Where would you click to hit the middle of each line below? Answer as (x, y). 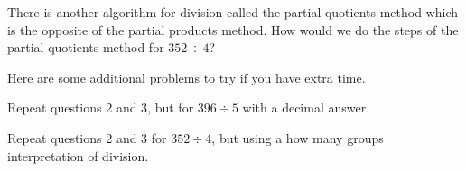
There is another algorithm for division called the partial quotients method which (233, 12)
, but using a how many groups (298, 137)
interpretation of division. (78, 155)
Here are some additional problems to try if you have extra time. (186, 77)
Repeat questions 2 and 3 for (87, 137)
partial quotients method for (86, 47)
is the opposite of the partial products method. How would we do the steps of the (233, 29)
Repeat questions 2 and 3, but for (101, 108)
